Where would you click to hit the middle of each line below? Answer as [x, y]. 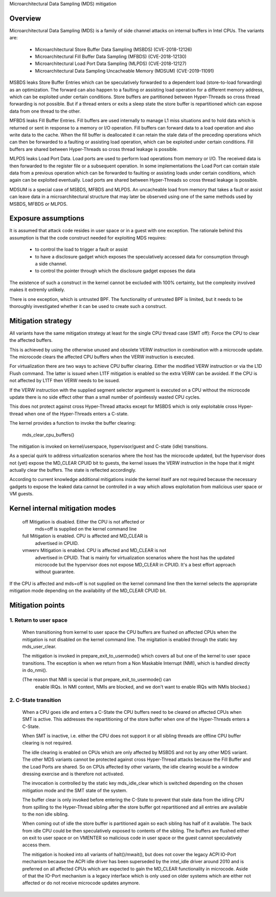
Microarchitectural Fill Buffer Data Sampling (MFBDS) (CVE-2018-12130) [111, 57]
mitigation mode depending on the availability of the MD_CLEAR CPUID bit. [88, 590]
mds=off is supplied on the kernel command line [86, 529]
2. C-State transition [35, 700]
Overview [25, 18]
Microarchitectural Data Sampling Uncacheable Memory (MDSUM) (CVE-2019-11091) [124, 71]
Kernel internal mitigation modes [63, 508]
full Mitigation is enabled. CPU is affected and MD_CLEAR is [85, 536]
